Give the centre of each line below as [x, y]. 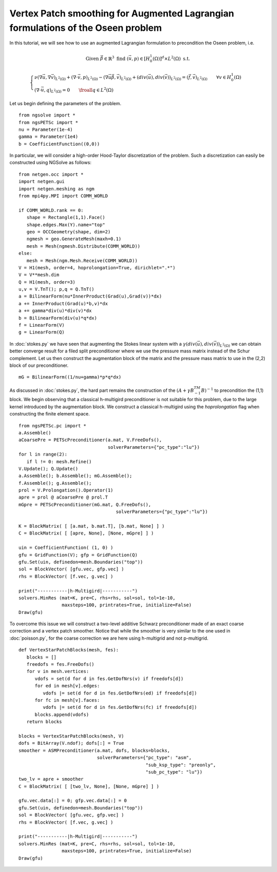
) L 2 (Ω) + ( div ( [134, 78]
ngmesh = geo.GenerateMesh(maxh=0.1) [74, 239]
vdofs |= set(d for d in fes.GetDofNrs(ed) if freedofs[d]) [120, 693]
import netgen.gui [42, 182]
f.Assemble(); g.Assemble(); [55, 483]
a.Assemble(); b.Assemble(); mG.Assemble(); [76, 476]
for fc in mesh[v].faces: [67, 700]
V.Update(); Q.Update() [48, 469]
